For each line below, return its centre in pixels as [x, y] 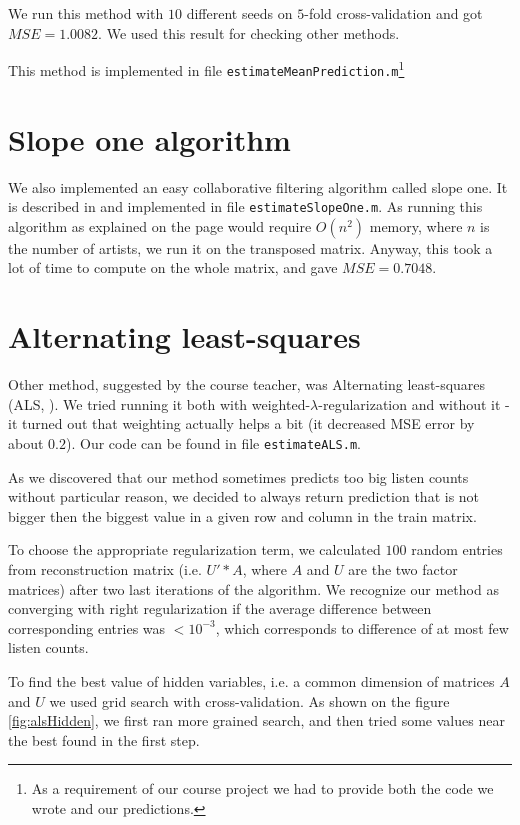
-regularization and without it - [414, 403]
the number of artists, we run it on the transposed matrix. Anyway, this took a [250, 247]
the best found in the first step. [104, 739]
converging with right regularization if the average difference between [220, 608]
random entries [457, 549]
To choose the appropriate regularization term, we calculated [194, 549]
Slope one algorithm [149, 138]
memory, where [416, 225]
